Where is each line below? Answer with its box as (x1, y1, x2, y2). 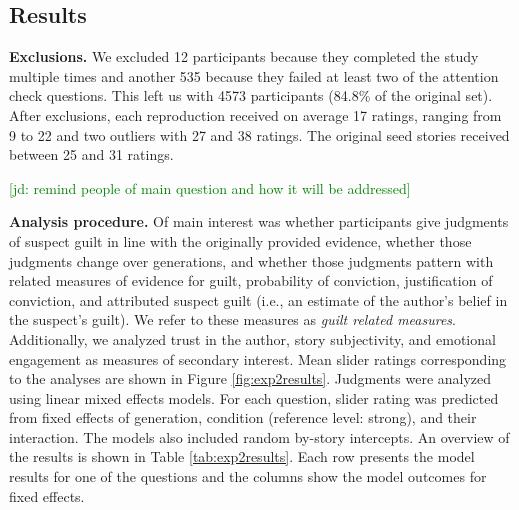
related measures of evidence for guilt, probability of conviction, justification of (9, 270, 493, 291)
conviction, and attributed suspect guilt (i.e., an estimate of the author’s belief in (9, 289, 508, 310)
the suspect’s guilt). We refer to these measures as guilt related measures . (9, 309, 456, 330)
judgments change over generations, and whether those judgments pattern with (9, 250, 494, 271)
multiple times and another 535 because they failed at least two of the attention (9, 65, 499, 86)
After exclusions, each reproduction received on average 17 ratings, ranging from (9, 104, 502, 125)
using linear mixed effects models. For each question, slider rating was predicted (9, 387, 499, 408)
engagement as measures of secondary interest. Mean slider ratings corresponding (9, 348, 507, 369)
